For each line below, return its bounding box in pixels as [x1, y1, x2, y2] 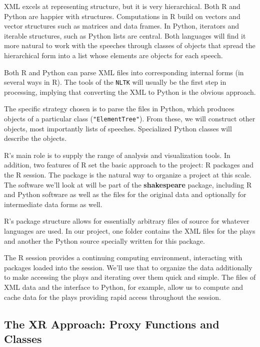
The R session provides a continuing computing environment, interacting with [4, 252, 242, 263]
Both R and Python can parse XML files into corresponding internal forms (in [4, 67, 244, 77]
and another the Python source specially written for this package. [4, 235, 205, 246]
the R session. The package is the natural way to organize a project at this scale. [4, 169, 251, 180]
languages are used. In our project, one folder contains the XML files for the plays [4, 226, 255, 236]
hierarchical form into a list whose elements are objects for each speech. [4, 50, 223, 60]
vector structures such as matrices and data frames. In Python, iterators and [4, 21, 239, 31]
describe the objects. [4, 133, 67, 143]
